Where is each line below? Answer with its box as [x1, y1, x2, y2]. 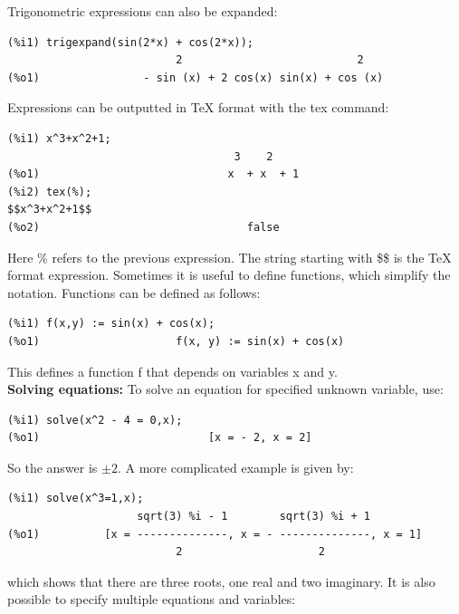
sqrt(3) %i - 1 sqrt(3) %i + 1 [137, 510, 370, 523]
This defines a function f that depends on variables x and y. [7, 361, 338, 380]
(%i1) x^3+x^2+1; [7, 131, 111, 145]
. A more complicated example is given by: [117, 457, 354, 476]
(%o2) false [7, 220, 280, 234]
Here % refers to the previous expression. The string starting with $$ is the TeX [7, 247, 452, 266]
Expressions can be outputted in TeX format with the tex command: [7, 98, 389, 117]
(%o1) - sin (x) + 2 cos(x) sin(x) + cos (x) [7, 71, 384, 84]
